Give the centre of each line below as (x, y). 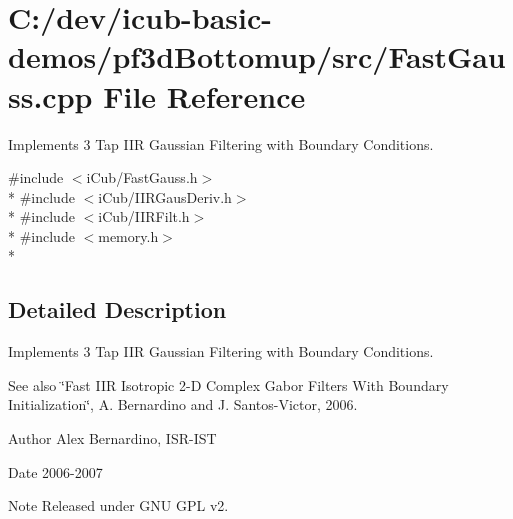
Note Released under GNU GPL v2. (118, 505)
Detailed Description (117, 309)
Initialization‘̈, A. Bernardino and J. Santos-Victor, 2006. (183, 404)
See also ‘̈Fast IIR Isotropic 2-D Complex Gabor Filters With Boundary (228, 384)
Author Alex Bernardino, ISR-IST (112, 438)
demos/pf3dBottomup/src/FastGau (257, 56)
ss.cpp (50, 95)
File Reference (204, 95)
